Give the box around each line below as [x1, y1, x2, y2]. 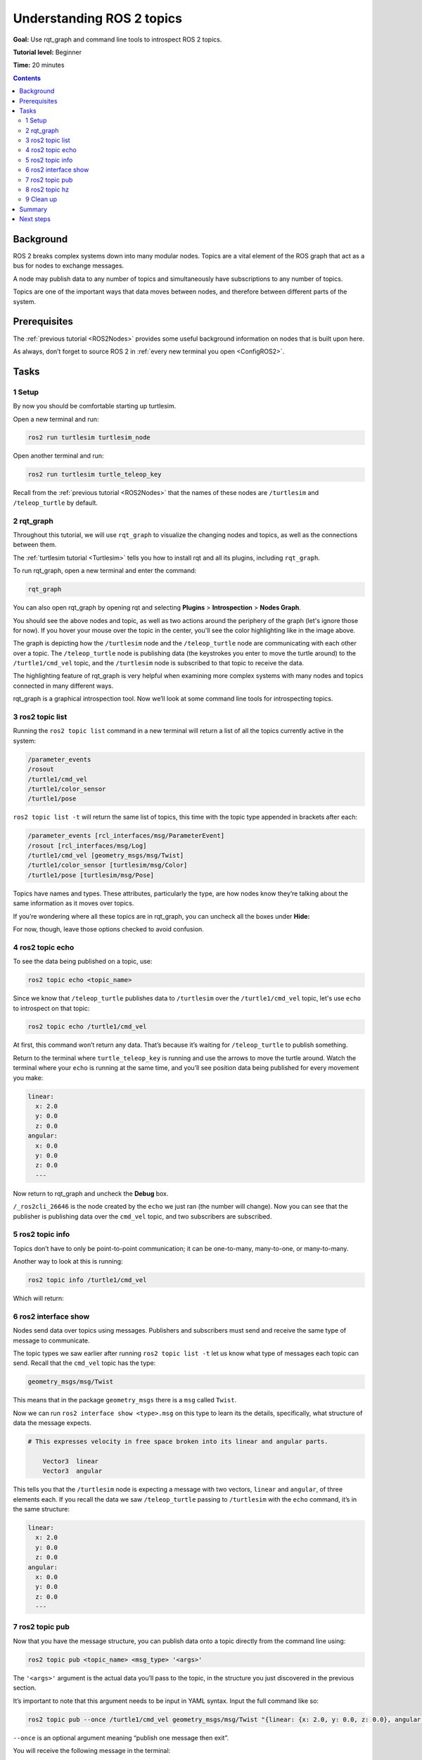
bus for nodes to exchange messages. [13, 261, 124, 270]
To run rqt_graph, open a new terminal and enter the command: [13, 567, 197, 575]
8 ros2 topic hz [25, 185, 70, 194]
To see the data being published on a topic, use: [13, 957, 153, 966]
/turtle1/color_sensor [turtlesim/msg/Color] [27, 861, 188, 869]
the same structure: [13, 1505, 70, 1513]
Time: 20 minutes [13, 61, 65, 70]
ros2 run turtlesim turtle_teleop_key [27, 470, 162, 479]
